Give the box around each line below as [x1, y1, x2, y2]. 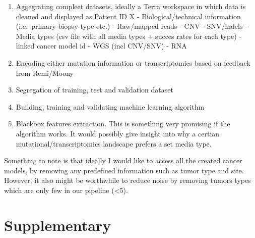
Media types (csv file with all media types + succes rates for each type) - [16, 30, 242, 41]
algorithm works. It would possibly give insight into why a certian [16, 128, 220, 138]
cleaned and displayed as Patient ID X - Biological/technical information [16, 11, 241, 21]
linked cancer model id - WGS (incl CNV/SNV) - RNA [16, 40, 187, 51]
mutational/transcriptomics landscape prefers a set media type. [16, 138, 212, 149]
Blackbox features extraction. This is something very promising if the [16, 118, 230, 129]
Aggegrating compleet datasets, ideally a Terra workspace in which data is [16, 1, 246, 11]
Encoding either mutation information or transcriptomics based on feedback [16, 57, 250, 68]
